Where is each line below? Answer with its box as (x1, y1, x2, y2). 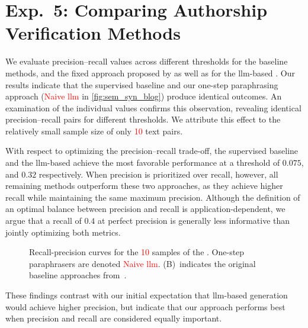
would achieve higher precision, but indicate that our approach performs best (5, 300, 285, 313)
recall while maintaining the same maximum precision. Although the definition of (5, 191, 300, 203)
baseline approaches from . (29, 269, 127, 281)
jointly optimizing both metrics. (5, 226, 121, 238)
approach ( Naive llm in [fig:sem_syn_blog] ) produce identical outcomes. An (5, 90, 282, 102)
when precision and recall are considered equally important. (5, 312, 222, 324)
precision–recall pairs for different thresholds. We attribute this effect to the (5, 113, 281, 126)
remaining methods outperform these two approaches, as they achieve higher (5, 179, 283, 192)
